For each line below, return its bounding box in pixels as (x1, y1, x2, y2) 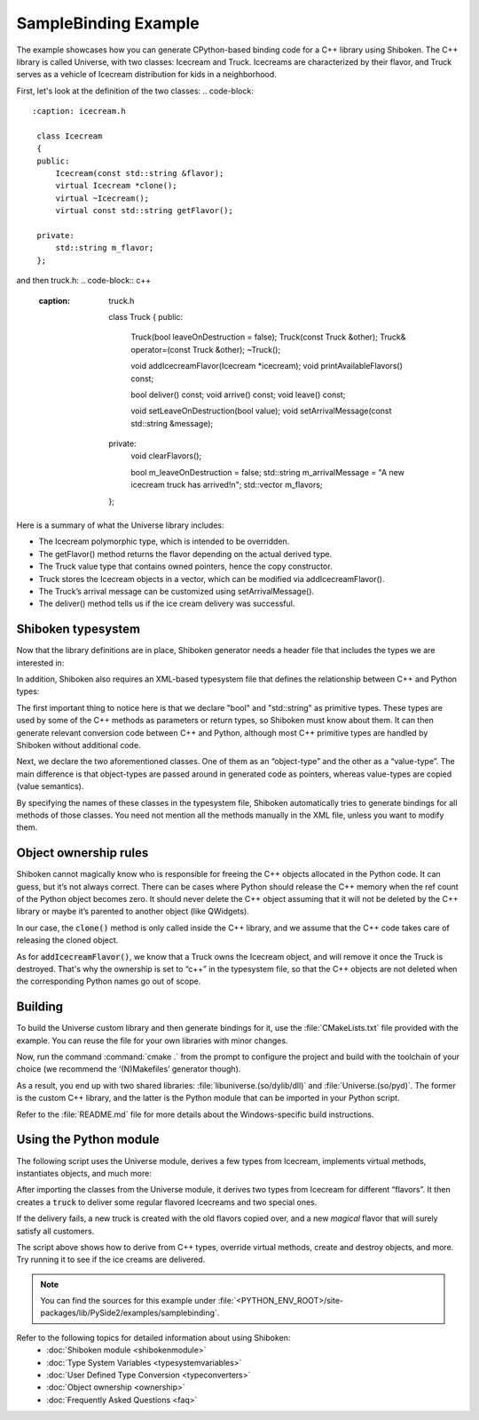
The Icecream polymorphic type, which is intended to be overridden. (38, 536, 290, 546)
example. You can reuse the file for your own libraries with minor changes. (16, 1035, 288, 1046)
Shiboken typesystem (16, 622, 141, 637)
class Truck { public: (108, 311, 184, 322)
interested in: (16, 658, 65, 668)
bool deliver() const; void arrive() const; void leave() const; (130, 389, 346, 400)
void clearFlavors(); (130, 451, 202, 461)
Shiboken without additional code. (16, 740, 141, 751)
